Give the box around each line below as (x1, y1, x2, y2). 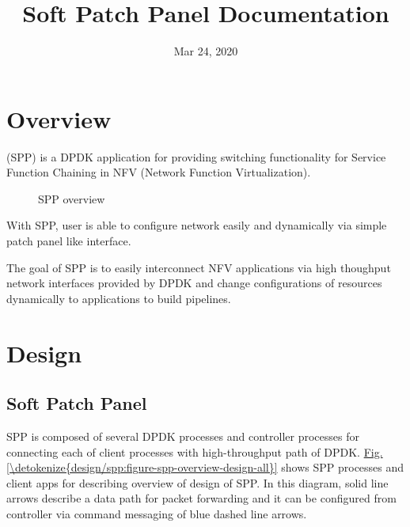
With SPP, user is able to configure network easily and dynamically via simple (6, 217, 387, 233)
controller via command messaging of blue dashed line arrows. (6, 505, 307, 521)
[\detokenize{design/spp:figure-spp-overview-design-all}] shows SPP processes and (6, 459, 404, 476)
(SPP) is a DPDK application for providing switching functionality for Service (6, 148, 386, 165)
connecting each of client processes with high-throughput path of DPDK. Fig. (6, 443, 383, 460)
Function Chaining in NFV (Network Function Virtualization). (6, 164, 311, 180)
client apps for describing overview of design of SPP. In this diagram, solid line (6, 474, 389, 491)
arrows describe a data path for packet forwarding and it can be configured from (6, 490, 397, 506)
